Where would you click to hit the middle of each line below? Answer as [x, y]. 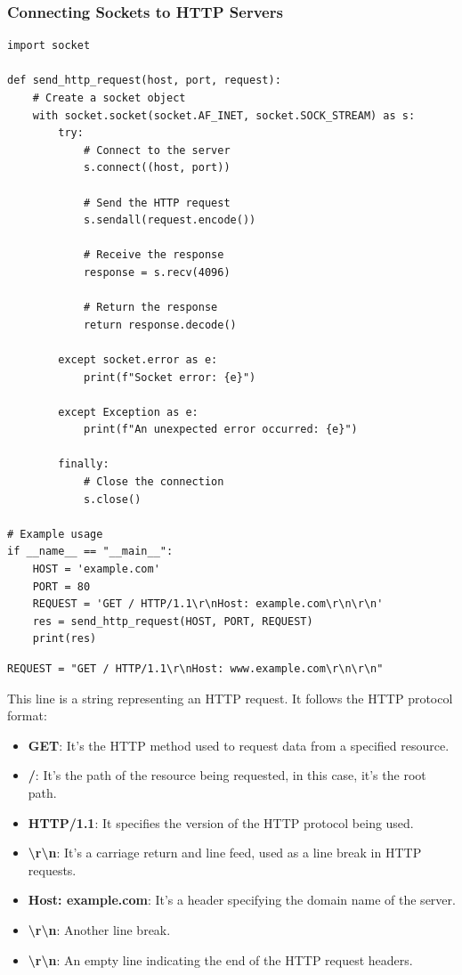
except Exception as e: [128, 412]
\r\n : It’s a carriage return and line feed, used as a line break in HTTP [225, 853]
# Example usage [55, 534]
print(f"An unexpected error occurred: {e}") [220, 430]
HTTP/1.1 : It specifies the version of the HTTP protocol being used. [221, 822]
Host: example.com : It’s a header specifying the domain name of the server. [242, 900]
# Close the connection [154, 482]
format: [27, 715]
